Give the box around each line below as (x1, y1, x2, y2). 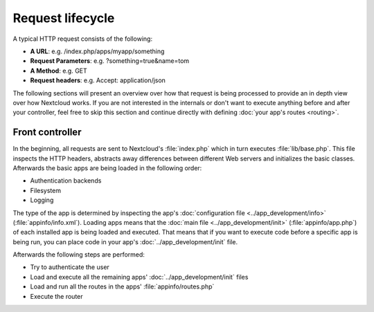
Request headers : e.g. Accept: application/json (30, 76, 166, 84)
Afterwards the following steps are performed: (12, 250, 145, 259)
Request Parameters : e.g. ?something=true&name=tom (30, 57, 190, 65)
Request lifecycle (12, 10, 115, 26)
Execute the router (30, 292, 83, 300)
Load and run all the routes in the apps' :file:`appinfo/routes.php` (30, 282, 215, 291)
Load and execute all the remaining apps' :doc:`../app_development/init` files (30, 273, 249, 281)
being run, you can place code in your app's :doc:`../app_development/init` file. (12, 237, 238, 246)
